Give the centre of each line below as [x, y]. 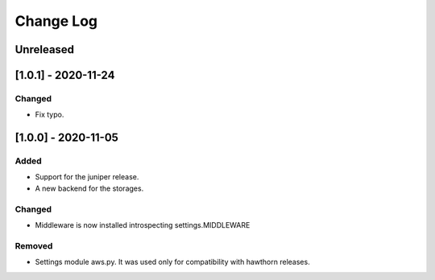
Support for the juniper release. [87, 177]
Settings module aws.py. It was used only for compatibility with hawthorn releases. [172, 262]
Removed [34, 245]
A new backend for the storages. [89, 188]
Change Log [56, 21]
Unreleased [45, 49]
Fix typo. [50, 115]
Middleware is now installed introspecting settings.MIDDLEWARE [143, 225]
